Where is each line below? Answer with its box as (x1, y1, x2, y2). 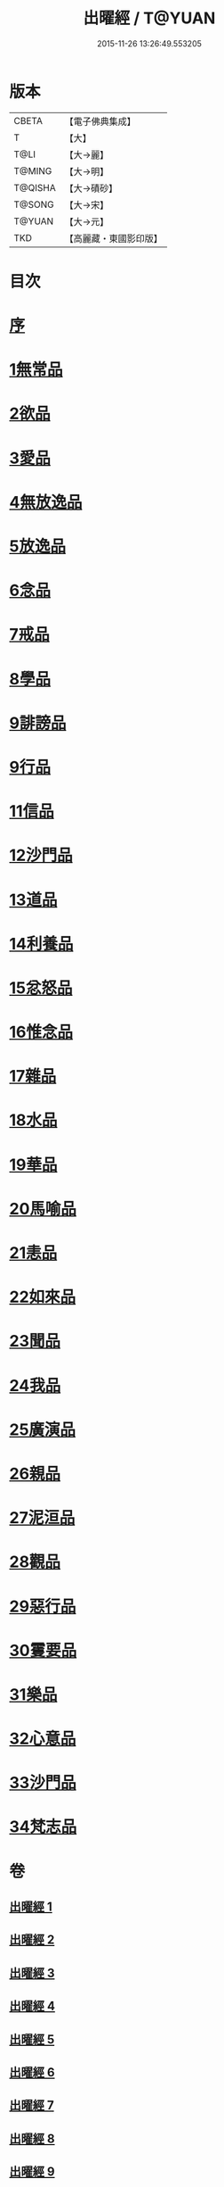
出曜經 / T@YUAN (83, 8, 216, 29)
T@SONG (13, 198, 55, 211)
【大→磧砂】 (64, 182, 118, 195)
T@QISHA (13, 181, 56, 194)
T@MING (13, 164, 52, 177)
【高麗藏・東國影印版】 (64, 232, 163, 244)
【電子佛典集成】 (64, 115, 136, 128)
